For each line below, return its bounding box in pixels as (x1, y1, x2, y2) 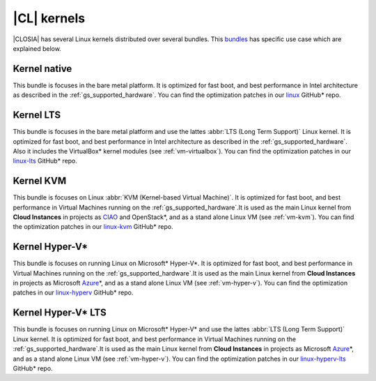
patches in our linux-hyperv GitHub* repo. (13, 288, 134, 297)
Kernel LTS (13, 109, 61, 121)
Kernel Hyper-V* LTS (13, 307, 107, 319)
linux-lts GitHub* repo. (13, 157, 78, 165)
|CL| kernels (13, 10, 86, 26)
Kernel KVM (13, 175, 67, 187)
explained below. (13, 44, 62, 52)
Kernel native (13, 63, 72, 75)
